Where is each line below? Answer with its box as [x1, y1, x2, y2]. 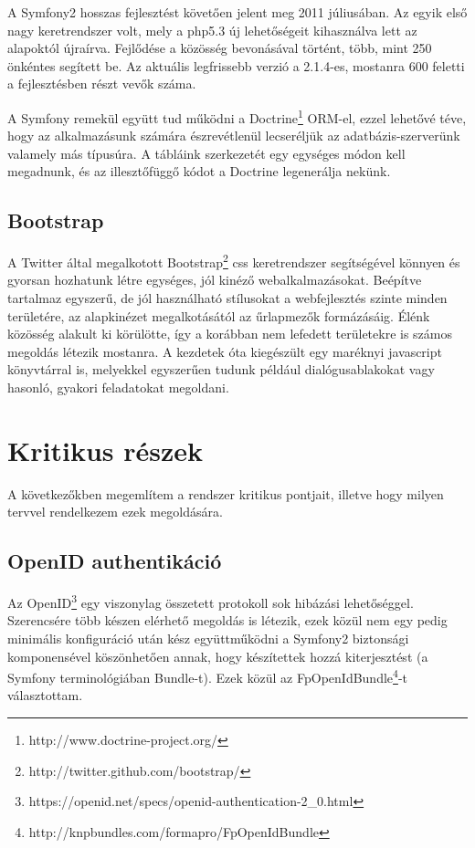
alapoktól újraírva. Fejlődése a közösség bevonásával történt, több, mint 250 [7, 38, 432, 58]
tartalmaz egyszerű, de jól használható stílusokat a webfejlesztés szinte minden [7, 288, 448, 308]
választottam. [7, 686, 83, 705]
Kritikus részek [7, 431, 204, 468]
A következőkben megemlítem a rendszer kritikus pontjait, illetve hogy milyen [7, 484, 444, 503]
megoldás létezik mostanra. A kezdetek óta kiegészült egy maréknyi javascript [7, 341, 442, 361]
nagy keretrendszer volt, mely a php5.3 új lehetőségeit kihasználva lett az [7, 20, 417, 39]
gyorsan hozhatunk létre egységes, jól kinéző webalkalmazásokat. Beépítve [7, 270, 422, 289]
